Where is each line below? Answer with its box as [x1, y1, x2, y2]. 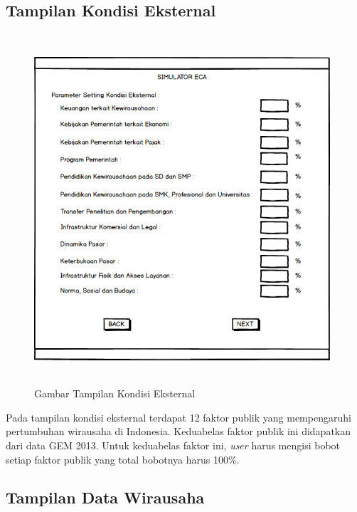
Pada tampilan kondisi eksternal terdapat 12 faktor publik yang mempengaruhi [6, 409, 351, 424]
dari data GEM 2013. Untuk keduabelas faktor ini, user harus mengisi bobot [6, 437, 341, 452]
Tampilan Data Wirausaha [6, 486, 205, 508]
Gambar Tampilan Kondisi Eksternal [34, 386, 196, 401]
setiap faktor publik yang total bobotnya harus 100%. [6, 451, 240, 466]
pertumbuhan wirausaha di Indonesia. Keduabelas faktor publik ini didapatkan [6, 424, 351, 439]
